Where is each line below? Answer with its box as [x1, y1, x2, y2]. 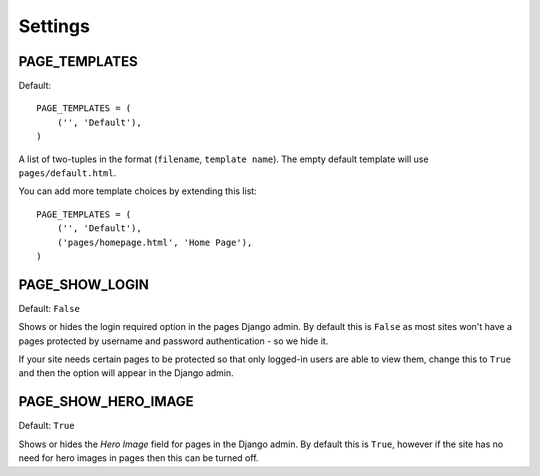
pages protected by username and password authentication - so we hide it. [18, 335, 329, 347]
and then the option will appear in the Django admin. [18, 367, 234, 379]
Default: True [18, 420, 75, 432]
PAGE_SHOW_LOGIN [18, 276, 149, 293]
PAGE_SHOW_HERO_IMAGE [18, 393, 194, 410]
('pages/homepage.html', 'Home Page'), [56, 236, 253, 248]
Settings [18, 15, 90, 37]
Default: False [18, 302, 80, 314]
